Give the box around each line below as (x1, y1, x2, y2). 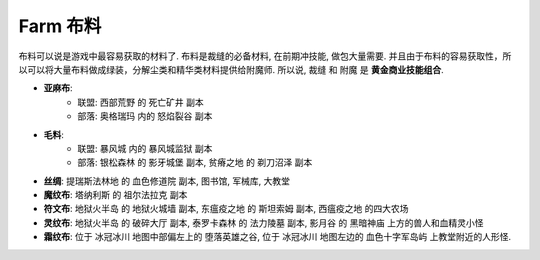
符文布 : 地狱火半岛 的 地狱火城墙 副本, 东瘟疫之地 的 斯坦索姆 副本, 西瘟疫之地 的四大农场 (43, 203, 409, 215)
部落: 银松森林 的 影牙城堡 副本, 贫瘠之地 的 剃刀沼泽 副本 (77, 156, 313, 169)
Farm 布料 (18, 15, 102, 37)
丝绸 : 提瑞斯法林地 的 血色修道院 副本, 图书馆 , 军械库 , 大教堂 (43, 175, 290, 187)
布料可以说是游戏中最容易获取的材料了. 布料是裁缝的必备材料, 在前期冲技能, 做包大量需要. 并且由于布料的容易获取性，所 (18, 50, 512, 62)
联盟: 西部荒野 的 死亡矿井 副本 (77, 96, 204, 108)
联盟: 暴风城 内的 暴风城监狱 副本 (77, 142, 213, 154)
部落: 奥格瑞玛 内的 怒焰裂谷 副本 (77, 110, 213, 122)
